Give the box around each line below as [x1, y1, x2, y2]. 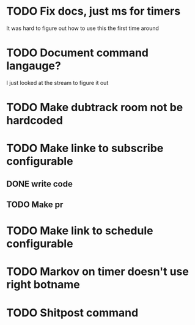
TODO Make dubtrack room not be [6, 101, 183, 114]
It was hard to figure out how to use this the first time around [6, 24, 159, 32]
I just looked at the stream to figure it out [6, 79, 109, 86]
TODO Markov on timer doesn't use [6, 265, 189, 279]
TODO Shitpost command [6, 305, 139, 320]
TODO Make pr [6, 200, 64, 210]
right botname [6, 278, 81, 291]
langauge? [6, 59, 61, 73]
